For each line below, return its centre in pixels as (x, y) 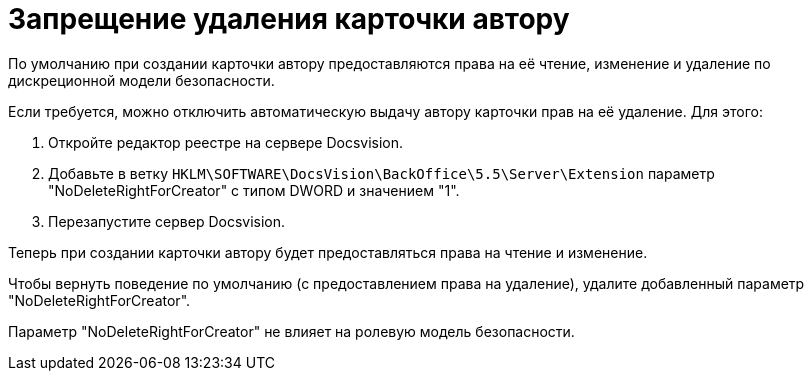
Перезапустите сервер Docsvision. (167, 221)
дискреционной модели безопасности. (141, 80)
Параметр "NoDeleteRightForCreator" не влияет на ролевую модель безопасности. (291, 331)
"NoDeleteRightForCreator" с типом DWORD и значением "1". (254, 190)
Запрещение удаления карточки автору (289, 19)
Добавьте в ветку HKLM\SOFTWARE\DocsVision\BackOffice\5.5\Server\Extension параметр (381, 173)
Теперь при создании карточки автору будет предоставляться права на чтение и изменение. (328, 252)
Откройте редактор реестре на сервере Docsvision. (226, 142)
